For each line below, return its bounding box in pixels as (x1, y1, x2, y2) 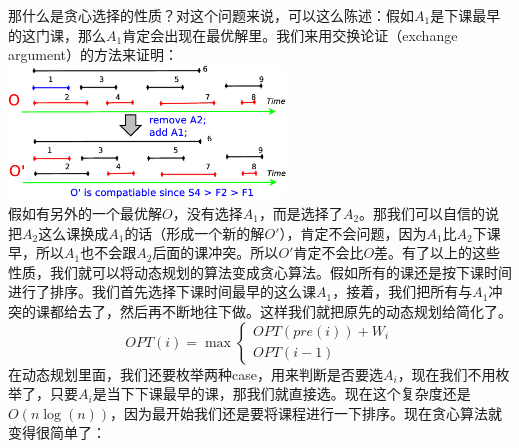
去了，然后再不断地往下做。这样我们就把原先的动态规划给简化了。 (77, 300, 512, 321)
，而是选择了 (258, 202, 343, 223)
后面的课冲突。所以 (152, 242, 279, 263)
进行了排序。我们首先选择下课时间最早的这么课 (8, 281, 316, 302)
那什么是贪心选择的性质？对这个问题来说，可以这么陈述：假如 (8, 5, 414, 25)
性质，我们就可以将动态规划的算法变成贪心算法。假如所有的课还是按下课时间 (8, 261, 512, 282)
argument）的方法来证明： (8, 44, 178, 65)
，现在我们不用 (397, 363, 496, 384)
